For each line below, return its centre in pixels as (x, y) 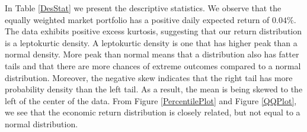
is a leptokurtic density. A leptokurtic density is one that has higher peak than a (151, 42)
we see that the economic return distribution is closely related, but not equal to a (153, 112)
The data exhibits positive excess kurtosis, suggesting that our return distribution (153, 31)
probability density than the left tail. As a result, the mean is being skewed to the (154, 89)
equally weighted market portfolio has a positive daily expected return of (137, 19)
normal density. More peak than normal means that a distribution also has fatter (152, 54)
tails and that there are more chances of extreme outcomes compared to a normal (153, 65)
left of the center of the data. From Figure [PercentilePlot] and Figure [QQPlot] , (151, 100)
